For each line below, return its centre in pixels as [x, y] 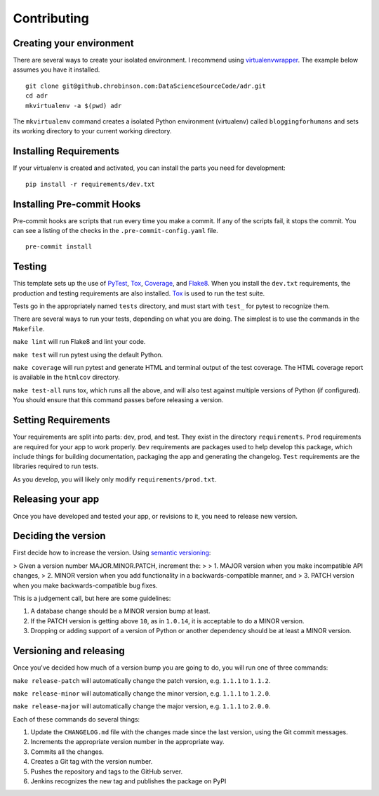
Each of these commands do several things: [77, 719]
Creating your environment [73, 43]
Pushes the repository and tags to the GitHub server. [107, 771]
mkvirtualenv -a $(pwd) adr [74, 106]
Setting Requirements [62, 420]
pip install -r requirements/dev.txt [91, 184]
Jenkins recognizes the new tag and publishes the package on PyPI [128, 781]
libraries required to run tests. [56, 466]
